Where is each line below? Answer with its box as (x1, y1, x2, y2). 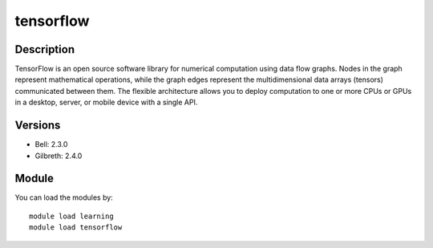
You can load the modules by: (14, 193, 114, 202)
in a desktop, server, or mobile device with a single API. (14, 97, 198, 108)
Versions (14, 119, 61, 132)
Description (14, 43, 75, 56)
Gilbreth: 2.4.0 (34, 151, 83, 161)
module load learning (29, 211, 114, 221)
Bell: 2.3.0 (34, 140, 68, 149)
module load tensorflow (29, 223, 123, 232)
